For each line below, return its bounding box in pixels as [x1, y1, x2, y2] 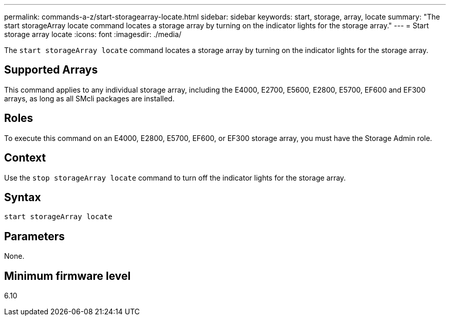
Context [4, 151, 46, 165]
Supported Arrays [4, 63, 98, 77]
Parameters [4, 229, 65, 243]
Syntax [4, 190, 41, 204]
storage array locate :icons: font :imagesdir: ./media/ [4, 30, 182, 39]
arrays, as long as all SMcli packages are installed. [4, 94, 175, 103]
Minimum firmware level [4, 269, 131, 282]
